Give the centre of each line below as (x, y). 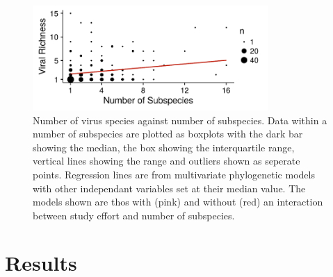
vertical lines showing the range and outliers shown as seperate (166, 161)
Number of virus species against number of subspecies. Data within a (180, 120)
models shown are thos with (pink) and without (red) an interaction (178, 202)
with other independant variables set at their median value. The (169, 188)
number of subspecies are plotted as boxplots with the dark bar (168, 134)
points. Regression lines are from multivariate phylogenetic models (174, 174)
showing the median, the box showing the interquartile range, (164, 147)
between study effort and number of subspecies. (134, 215)
